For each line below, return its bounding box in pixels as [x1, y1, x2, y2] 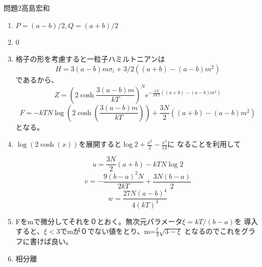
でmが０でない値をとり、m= [60, 226, 156, 236]
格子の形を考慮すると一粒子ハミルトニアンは [15, 54, 165, 64]
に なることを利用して [167, 139, 241, 149]
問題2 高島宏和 [4, 3, 50, 13]
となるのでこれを [184, 226, 241, 236]
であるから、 [15, 74, 59, 85]
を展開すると [78, 139, 122, 149]
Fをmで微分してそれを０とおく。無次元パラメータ [15, 216, 183, 226]
